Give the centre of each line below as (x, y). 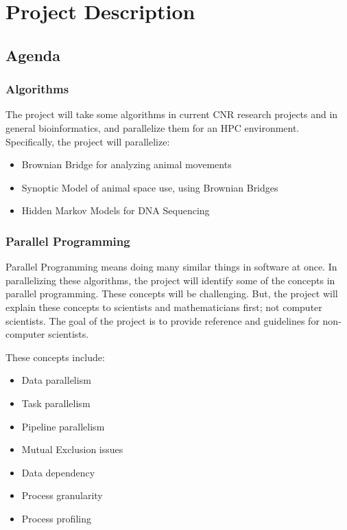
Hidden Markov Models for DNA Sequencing (116, 210)
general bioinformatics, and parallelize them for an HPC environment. (153, 127)
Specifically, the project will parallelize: (88, 141)
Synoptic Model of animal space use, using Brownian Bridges (150, 187)
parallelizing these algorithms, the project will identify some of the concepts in (170, 280)
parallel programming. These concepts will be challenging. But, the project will (172, 293)
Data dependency (58, 472)
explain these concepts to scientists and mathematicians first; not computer (164, 307)
